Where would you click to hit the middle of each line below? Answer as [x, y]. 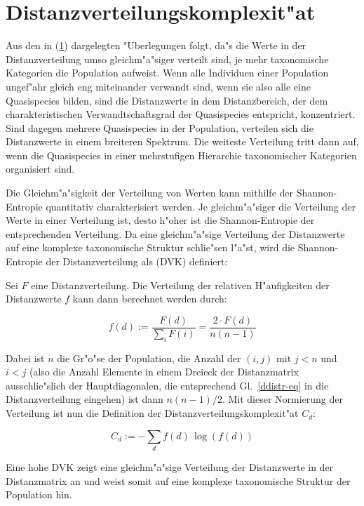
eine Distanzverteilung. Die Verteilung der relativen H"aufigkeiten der [180, 285]
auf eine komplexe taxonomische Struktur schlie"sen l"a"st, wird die [150, 247]
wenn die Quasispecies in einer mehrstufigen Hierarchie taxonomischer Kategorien [181, 155]
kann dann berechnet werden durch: [150, 299]
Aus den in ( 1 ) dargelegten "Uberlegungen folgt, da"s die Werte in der [156, 45]
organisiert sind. [40, 169]
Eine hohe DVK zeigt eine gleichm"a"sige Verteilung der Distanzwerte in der [170, 466]
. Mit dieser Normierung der [283, 399]
